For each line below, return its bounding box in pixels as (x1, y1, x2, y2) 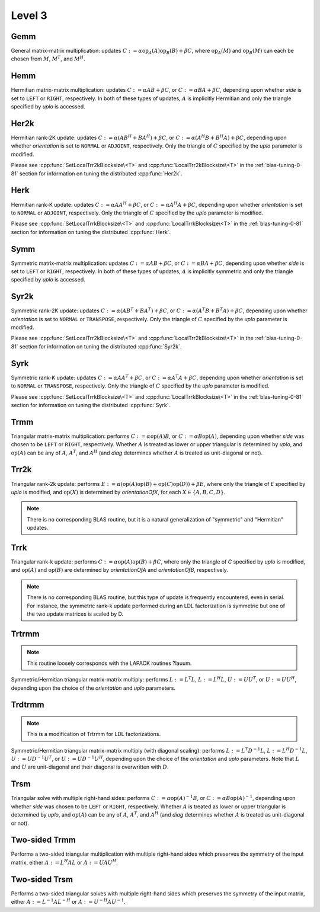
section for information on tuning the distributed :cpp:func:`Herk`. (11, 228, 171, 235)
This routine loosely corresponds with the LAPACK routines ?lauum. (27, 660, 192, 667)
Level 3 (11, 9, 47, 22)
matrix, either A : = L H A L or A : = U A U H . (11, 858, 118, 866)
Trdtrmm (11, 700, 44, 710)
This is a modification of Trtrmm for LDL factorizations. (27, 731, 161, 738)
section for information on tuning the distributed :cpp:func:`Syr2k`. (19, 343, 182, 350)
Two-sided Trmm (11, 835, 76, 845)
